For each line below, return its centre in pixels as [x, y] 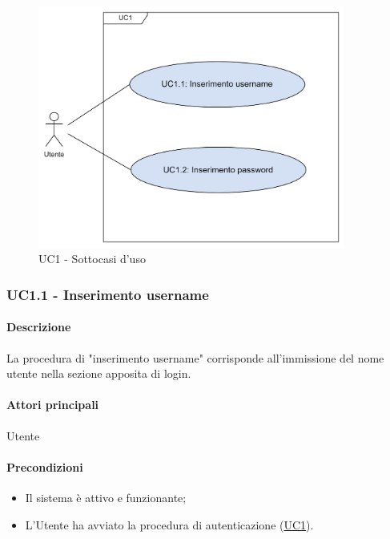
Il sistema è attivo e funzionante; [106, 497]
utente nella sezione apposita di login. [99, 373]
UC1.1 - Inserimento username [108, 294]
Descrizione [39, 327]
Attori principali [53, 405]
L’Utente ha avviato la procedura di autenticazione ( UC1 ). [169, 524]
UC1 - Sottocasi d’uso [92, 259]
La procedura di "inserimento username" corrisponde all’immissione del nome [195, 357]
